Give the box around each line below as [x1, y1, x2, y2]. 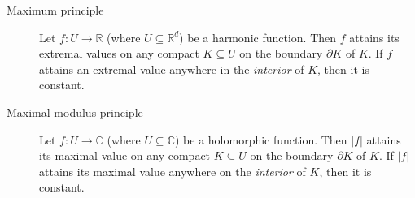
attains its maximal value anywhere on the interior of [39, 162, 306, 179]
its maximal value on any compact [39, 147, 211, 164]
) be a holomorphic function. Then [174, 131, 347, 148]
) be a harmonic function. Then [179, 28, 337, 45]
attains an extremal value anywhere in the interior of [39, 60, 304, 77]
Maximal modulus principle [7, 103, 143, 120]
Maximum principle [7, 2, 104, 18]
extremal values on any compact [39, 45, 199, 62]
